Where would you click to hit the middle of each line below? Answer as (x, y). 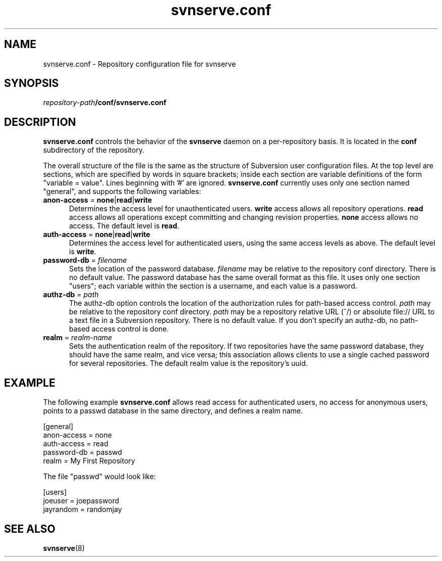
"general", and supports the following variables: (122, 192)
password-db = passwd (82, 452)
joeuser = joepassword (81, 501)
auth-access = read (76, 444)
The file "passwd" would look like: (99, 477)
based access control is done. (119, 329)
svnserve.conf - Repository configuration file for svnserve (140, 64)
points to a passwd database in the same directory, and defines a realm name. (173, 411)
